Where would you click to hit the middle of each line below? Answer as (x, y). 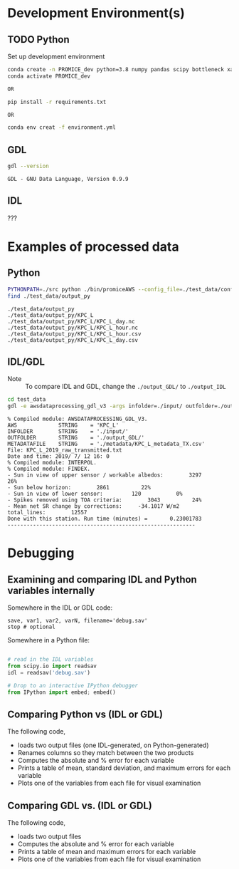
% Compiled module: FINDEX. (49, 469)
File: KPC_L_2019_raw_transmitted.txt (65, 450)
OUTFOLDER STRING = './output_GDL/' (76, 438)
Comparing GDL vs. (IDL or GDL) (80, 805)
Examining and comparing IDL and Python (102, 579)
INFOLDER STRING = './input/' (68, 432)
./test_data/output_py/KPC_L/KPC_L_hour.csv (74, 334)
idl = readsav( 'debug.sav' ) (49, 672)
